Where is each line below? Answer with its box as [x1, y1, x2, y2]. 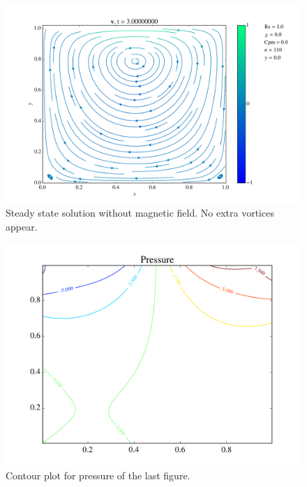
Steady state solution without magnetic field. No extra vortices [6, 205, 274, 219]
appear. [6, 219, 38, 233]
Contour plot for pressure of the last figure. [6, 467, 190, 482]
